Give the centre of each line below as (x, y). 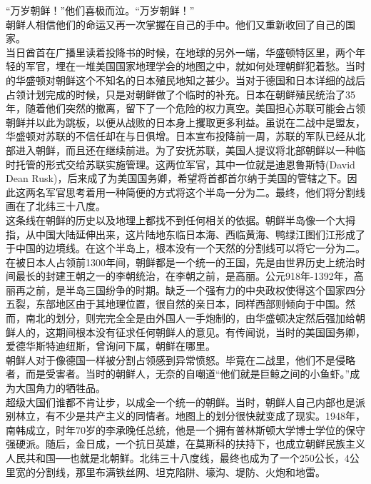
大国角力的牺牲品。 (60, 388)
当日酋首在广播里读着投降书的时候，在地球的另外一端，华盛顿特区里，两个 (181, 52)
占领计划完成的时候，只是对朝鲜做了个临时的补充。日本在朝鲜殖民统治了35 (181, 94)
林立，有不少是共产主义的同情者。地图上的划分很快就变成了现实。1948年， (190, 416)
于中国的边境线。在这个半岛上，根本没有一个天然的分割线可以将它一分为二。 (185, 248)
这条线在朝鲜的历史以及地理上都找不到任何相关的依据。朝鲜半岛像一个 (171, 220)
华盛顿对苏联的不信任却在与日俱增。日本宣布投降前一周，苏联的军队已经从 (181, 136)
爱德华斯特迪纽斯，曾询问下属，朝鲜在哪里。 (111, 346)
